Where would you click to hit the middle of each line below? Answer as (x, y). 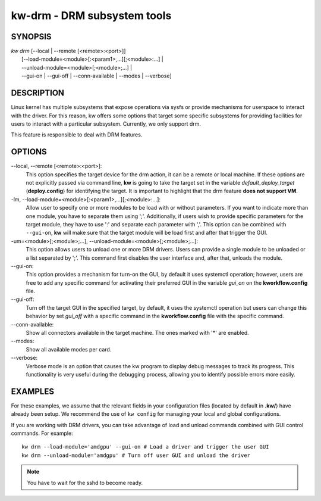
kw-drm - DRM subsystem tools (91, 15)
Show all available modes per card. (69, 349)
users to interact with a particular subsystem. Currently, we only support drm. (106, 124)
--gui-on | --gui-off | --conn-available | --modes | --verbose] (97, 76)
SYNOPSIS (31, 37)
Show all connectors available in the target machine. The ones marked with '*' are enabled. (137, 333)
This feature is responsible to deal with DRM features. (77, 135)
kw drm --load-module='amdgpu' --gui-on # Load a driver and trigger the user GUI (145, 447)
